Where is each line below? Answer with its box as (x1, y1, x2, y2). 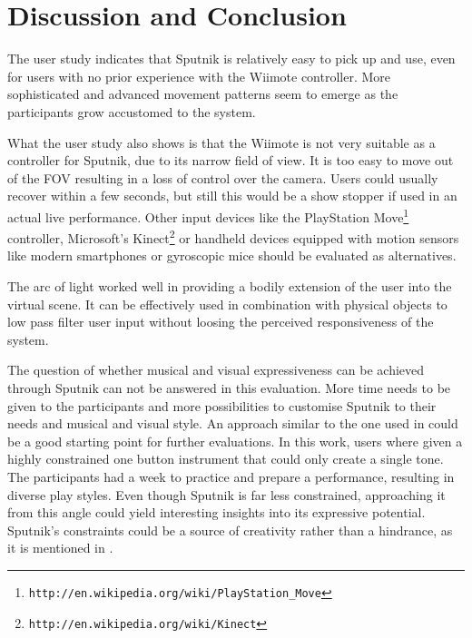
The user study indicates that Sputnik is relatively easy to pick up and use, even (7, 49, 456, 68)
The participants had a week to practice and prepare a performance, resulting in (7, 466, 455, 486)
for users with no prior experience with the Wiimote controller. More (7, 66, 391, 85)
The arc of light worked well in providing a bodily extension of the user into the (7, 276, 452, 295)
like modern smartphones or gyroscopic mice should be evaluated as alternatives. (7, 246, 457, 265)
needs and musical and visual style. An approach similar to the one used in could (7, 414, 458, 433)
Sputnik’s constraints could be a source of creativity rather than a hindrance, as (7, 520, 453, 539)
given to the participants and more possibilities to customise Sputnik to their (7, 396, 437, 415)
